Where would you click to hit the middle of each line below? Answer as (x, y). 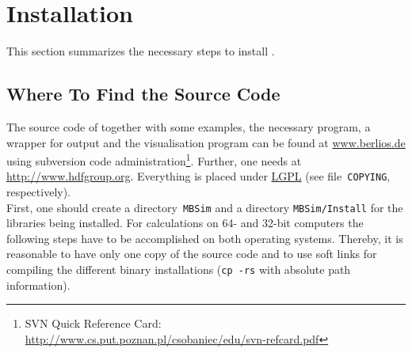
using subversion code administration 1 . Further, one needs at (154, 159)
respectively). (39, 192)
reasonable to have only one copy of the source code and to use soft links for (192, 254)
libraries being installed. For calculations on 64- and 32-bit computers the (185, 223)
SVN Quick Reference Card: (93, 323)
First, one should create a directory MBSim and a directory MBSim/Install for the (205, 207)
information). (38, 285)
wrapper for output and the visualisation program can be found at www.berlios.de (206, 142)
